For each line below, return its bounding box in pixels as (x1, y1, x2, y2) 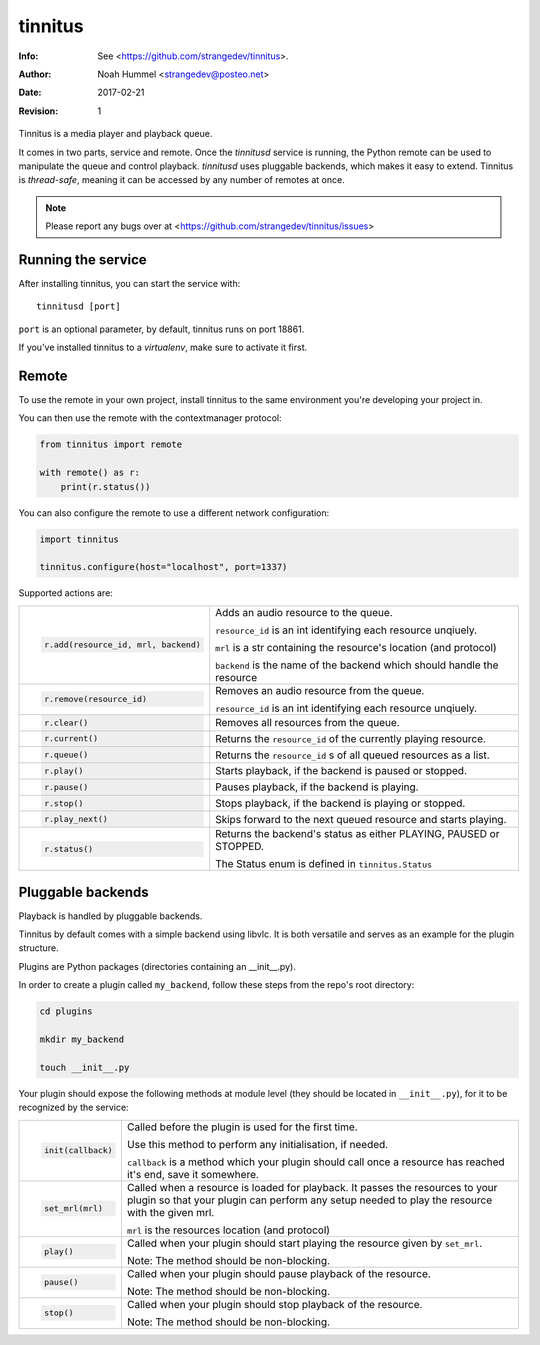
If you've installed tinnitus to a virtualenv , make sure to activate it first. (18, 341, 308, 354)
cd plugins (39, 1006, 93, 1017)
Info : (18, 50, 39, 62)
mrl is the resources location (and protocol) (126, 1223, 330, 1237)
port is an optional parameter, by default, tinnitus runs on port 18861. (18, 323, 305, 335)
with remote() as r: (39, 467, 140, 479)
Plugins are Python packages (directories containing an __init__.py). (18, 960, 297, 972)
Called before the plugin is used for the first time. (126, 1120, 359, 1134)
